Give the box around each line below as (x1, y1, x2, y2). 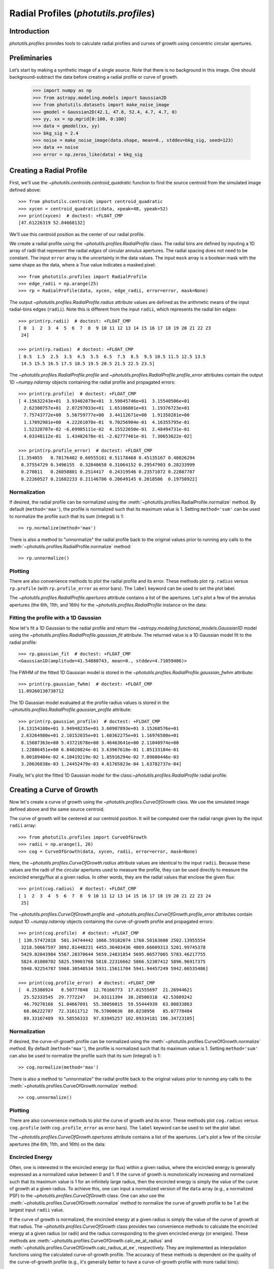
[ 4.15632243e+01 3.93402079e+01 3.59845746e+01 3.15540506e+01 (18, 398, 190, 404)
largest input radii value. (9, 1207, 64, 1213)
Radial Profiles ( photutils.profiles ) (9, 8, 155, 19)
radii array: (9, 822, 37, 828)
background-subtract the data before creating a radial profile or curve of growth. (9, 74, 179, 80)
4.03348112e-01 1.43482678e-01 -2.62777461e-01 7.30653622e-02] (23, 433, 192, 439)
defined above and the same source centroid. (9, 806, 105, 812)
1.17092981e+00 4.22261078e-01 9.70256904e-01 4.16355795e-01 (23, 419, 190, 425)
